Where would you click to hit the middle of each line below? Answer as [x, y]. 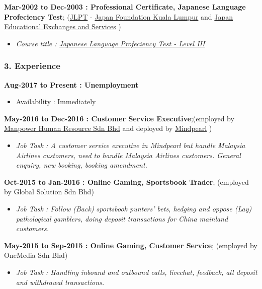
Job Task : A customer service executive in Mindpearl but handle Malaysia [130, 145]
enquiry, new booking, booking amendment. [81, 165]
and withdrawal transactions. [60, 282]
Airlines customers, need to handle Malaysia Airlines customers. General [128, 155]
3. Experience [32, 66]
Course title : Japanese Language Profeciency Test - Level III [110, 43]
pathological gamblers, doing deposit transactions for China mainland [122, 218]
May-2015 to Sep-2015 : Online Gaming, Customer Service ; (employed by [131, 245]
